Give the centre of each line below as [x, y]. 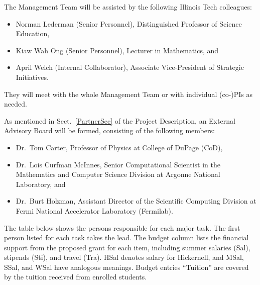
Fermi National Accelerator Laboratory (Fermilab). [94, 210]
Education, [33, 33]
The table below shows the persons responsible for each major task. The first [122, 227]
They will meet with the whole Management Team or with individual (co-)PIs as [128, 94]
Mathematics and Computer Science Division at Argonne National [118, 174]
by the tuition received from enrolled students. [76, 277]
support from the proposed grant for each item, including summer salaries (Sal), [127, 247]
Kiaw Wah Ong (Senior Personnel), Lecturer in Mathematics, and [117, 50]
